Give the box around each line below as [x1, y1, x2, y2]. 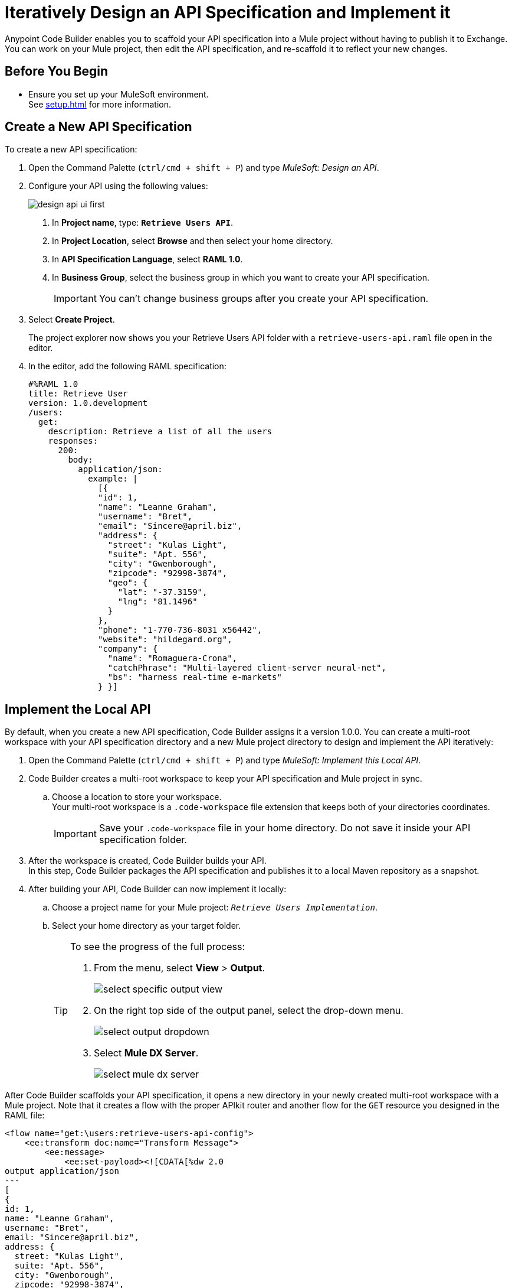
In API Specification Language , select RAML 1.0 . [52, 254, 243, 265]
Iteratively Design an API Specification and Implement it [5, 2, 451, 22]
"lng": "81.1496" [117, 597, 198, 607]
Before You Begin [5, 64, 109, 79]
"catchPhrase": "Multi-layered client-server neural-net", [107, 663, 386, 673]
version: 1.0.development [28, 398, 148, 408]
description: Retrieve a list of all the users [48, 427, 273, 437]
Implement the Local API [5, 701, 151, 717]
